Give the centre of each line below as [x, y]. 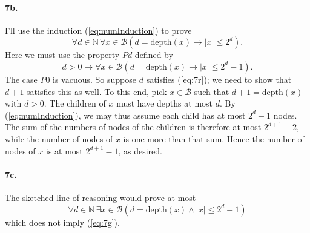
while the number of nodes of [59, 138]
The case [21, 79]
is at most [64, 150]
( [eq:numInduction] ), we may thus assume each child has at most [125, 115]
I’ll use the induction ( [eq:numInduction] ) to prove [98, 30]
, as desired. [140, 150]
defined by [154, 55]
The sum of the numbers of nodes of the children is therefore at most [133, 127]
